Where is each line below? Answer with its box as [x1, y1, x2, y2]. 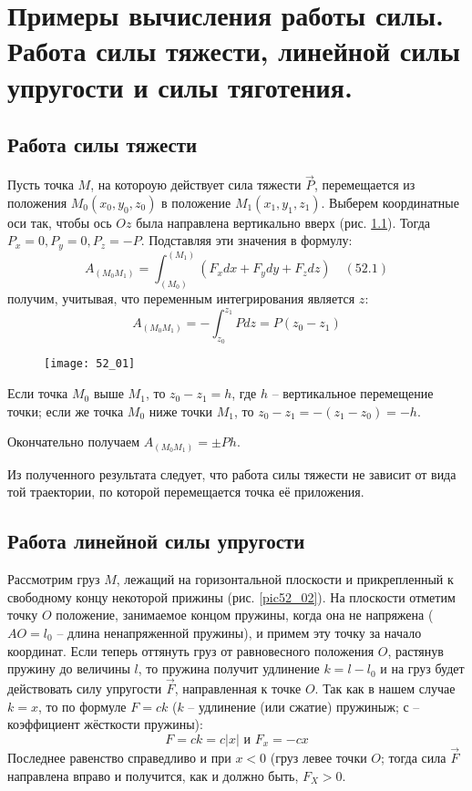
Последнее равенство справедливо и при [7, 747, 231, 766]
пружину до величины [7, 659, 130, 678]
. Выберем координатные [321, 192, 459, 211]
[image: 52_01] [44, 357, 136, 371]
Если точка [7, 384, 68, 403]
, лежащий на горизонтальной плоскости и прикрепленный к [116, 570, 454, 589]
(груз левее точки [270, 747, 367, 766]
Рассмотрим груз [7, 570, 100, 589]
